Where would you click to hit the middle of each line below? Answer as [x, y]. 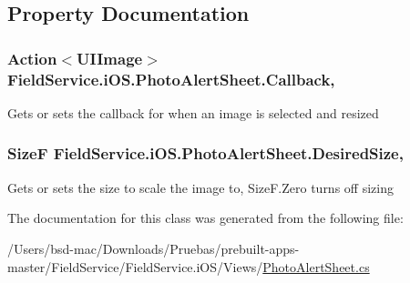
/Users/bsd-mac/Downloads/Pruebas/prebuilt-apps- [154, 248]
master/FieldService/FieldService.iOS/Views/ [135, 266]
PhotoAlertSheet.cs [316, 266]
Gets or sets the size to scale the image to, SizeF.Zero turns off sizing [200, 187]
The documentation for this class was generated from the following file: [205, 218]
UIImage [110, 58]
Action [32, 58]
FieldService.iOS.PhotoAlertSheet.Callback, [171, 79]
